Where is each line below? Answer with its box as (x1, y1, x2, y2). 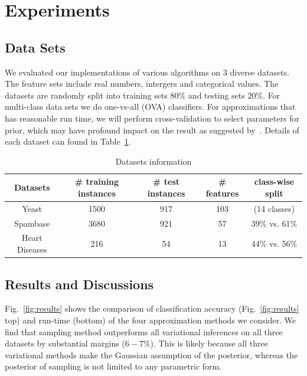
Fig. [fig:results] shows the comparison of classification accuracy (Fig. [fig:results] (5, 302, 299, 315)
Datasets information (115, 155, 192, 167)
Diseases (17, 243, 47, 256)
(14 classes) (253, 202, 295, 214)
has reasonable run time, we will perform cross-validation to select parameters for (5, 112, 299, 124)
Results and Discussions (5, 274, 154, 293)
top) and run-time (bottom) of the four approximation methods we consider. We (5, 313, 296, 326)
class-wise (254, 175, 295, 188)
